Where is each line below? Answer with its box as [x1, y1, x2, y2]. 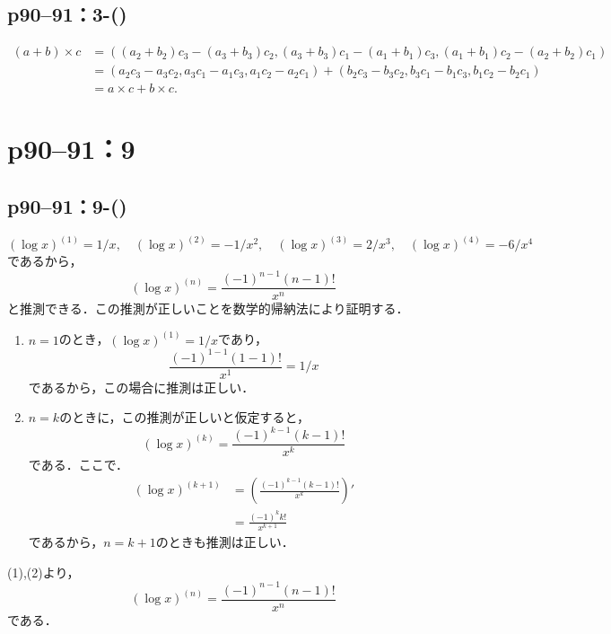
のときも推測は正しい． [155, 533, 294, 551]
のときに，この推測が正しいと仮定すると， [59, 408, 310, 427]
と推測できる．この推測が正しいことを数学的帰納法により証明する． [7, 299, 409, 318]
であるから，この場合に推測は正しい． [28, 377, 255, 396]
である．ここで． [28, 455, 129, 474]
